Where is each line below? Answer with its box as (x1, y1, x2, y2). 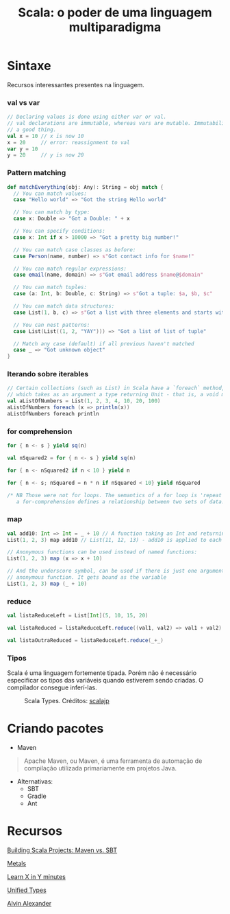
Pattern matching (7, 168, 66, 178)
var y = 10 (7, 146, 38, 152)
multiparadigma (68, 19, 162, 35)
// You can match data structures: (13, 303, 115, 310)
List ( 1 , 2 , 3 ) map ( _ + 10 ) (7, 580, 88, 587)
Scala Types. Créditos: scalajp (24, 697, 110, 705)
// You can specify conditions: (13, 228, 106, 235)
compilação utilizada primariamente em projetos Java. (23, 764, 177, 772)
